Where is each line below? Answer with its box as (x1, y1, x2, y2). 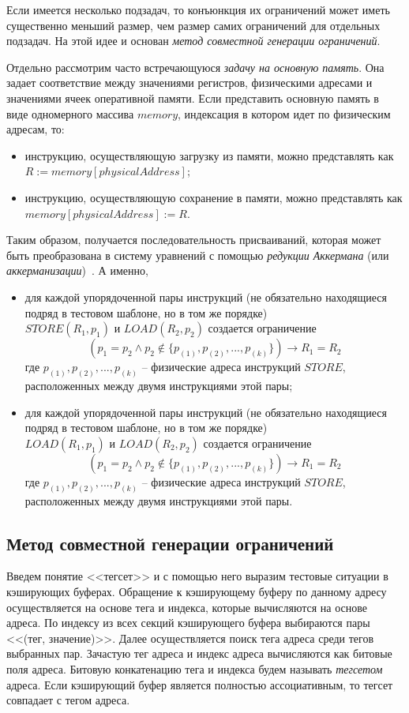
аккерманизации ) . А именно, (6, 262, 148, 279)
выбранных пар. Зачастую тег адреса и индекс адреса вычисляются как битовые (6, 645, 392, 662)
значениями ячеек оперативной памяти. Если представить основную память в (6, 89, 379, 106)
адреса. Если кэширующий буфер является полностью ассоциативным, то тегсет (6, 676, 393, 692)
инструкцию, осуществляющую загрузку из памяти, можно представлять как (24, 147, 394, 163)
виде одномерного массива (6, 105, 134, 122)
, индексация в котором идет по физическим (178, 105, 391, 122)
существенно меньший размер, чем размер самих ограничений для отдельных (6, 17, 381, 33)
